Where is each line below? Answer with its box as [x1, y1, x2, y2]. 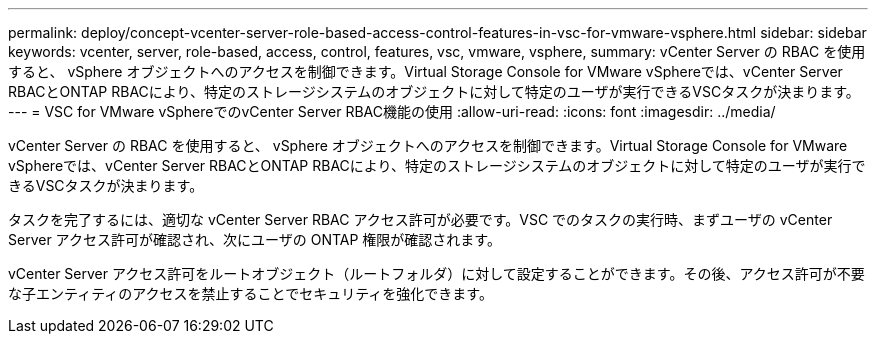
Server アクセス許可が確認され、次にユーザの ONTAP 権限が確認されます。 [8, 231, 501, 248]
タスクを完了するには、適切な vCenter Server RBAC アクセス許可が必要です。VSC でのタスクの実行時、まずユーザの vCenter [8, 211, 833, 228]
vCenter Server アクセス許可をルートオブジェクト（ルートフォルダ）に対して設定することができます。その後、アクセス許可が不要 [8, 265, 865, 282]
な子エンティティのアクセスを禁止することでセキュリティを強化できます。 [8, 285, 493, 302]
